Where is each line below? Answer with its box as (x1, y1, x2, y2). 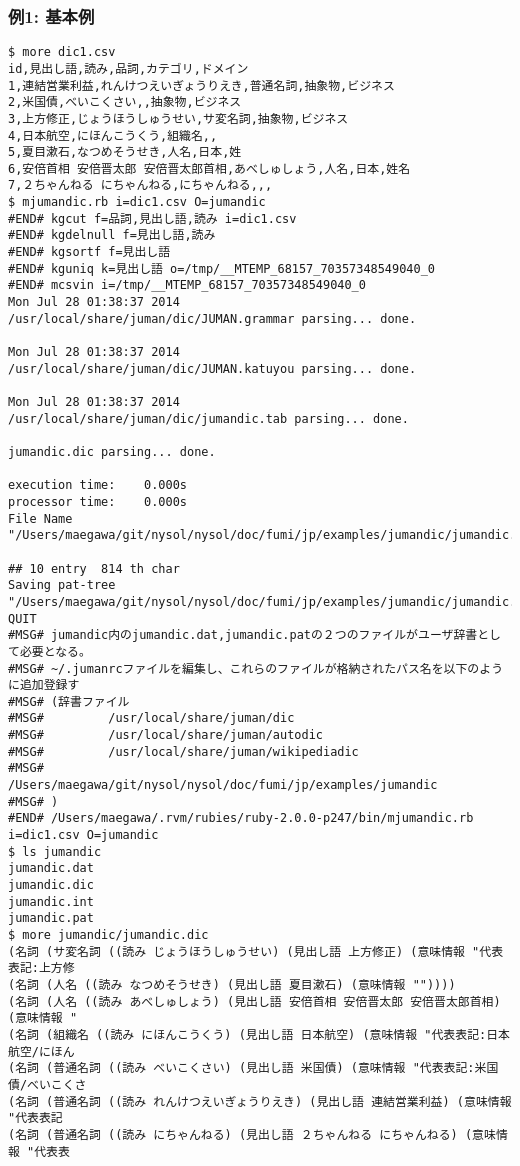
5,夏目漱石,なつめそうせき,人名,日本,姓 (8, 145, 242, 160)
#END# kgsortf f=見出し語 (8, 245, 171, 260)
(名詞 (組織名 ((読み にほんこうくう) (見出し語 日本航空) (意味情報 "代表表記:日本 (8, 1027, 510, 1042)
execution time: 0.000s (8, 478, 187, 493)
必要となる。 (19, 644, 91, 659)
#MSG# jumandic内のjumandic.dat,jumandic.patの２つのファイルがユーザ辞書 (8, 628, 478, 643)
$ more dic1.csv (8, 45, 116, 60)
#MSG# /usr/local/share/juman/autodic (8, 728, 323, 743)
